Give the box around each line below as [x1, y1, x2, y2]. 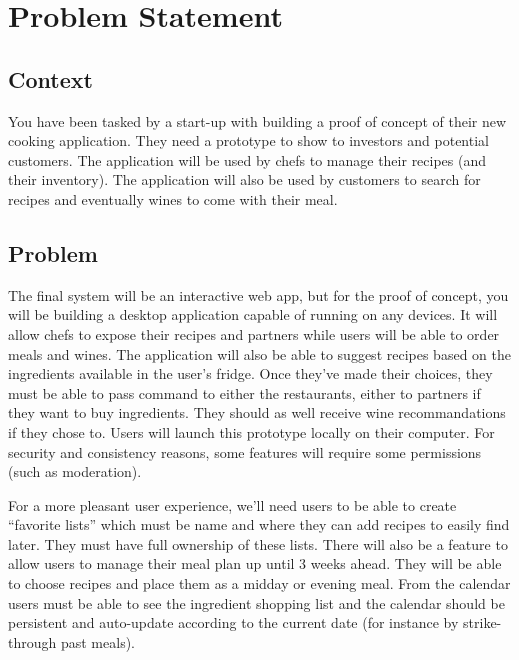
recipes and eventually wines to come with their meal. [8, 188, 338, 209]
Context [8, 63, 93, 94]
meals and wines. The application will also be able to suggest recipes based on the [8, 343, 511, 364]
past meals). [60, 631, 135, 652]
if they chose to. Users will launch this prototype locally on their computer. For [8, 421, 495, 442]
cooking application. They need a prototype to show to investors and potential [8, 130, 489, 151]
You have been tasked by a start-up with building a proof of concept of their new [8, 110, 507, 131]
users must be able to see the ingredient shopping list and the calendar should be [8, 592, 505, 613]
